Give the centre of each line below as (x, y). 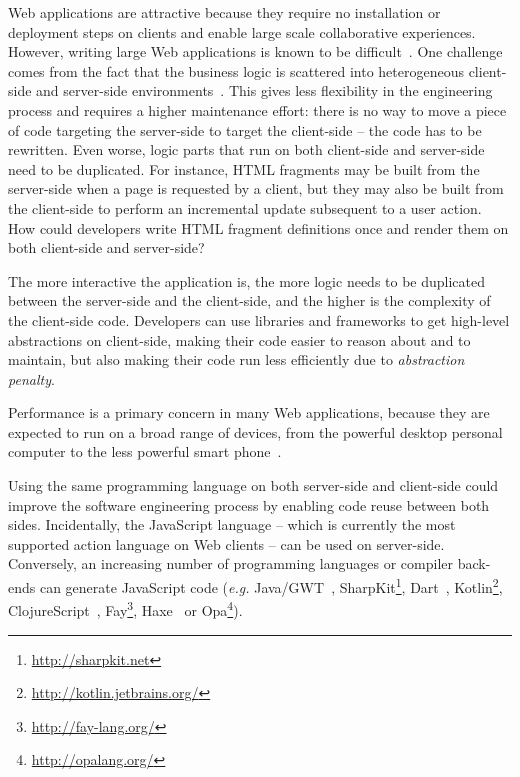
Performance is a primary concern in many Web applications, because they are (249, 412)
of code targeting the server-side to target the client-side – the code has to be (245, 129)
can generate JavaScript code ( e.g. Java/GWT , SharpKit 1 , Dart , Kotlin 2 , (271, 585)
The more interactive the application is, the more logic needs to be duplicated (247, 280)
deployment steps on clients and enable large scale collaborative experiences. (242, 31)
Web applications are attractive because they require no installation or (224, 12)
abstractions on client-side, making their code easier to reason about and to (239, 339)
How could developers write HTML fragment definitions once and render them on (258, 227)
